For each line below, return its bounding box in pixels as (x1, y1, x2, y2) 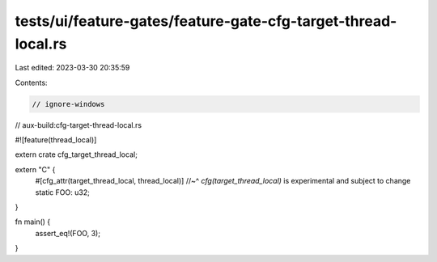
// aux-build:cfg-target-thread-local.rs (15, 120, 142, 129)
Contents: (15, 78, 48, 87)
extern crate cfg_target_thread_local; (15, 150, 138, 159)
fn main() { (15, 217, 51, 226)
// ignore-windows (32, 99, 105, 108)
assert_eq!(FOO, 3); (35, 228, 101, 238)
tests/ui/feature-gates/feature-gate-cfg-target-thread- (15, 12, 397, 30)
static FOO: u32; (35, 187, 91, 197)
